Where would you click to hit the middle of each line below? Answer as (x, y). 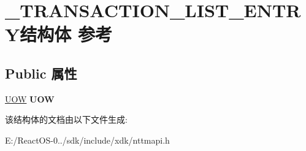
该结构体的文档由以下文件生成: (66, 119)
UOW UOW (30, 99)
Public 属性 (41, 73)
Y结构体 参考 (59, 34)
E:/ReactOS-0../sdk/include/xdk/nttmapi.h (87, 140)
